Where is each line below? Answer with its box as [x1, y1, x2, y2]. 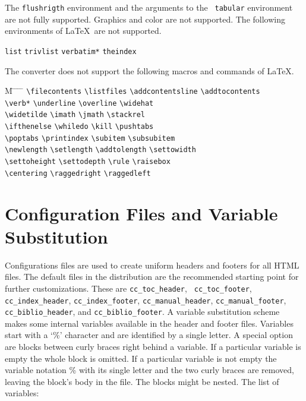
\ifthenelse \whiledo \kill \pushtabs [5, 122, 154, 131]
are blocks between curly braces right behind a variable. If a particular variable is [5, 340, 301, 352]
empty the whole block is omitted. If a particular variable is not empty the [5, 352, 277, 364]
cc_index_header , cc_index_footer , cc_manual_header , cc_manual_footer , [5, 293, 286, 306]
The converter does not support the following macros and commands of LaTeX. [5, 64, 294, 77]
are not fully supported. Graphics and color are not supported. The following [5, 12, 285, 25]
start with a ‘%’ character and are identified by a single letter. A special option [5, 329, 293, 341]
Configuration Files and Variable [5, 201, 278, 225]
